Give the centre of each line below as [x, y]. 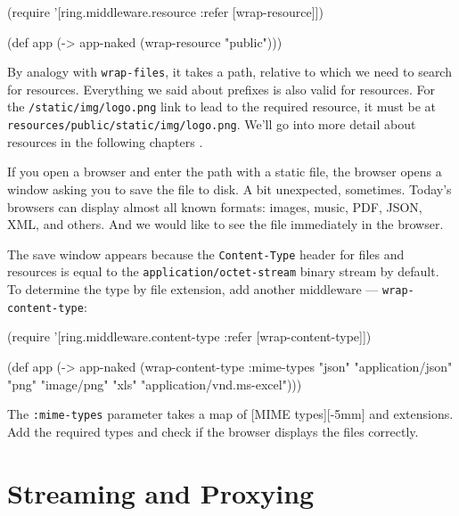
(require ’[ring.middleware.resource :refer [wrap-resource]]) [165, 12]
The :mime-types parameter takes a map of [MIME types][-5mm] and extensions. [230, 414]
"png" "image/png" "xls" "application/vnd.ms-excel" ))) [155, 384]
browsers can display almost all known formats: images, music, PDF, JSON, [215, 206]
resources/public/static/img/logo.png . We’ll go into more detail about [212, 124]
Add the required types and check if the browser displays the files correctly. [213, 431]
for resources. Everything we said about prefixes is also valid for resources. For [221, 89]
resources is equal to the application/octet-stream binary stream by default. [223, 271]
